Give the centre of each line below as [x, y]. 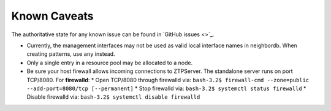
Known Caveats [52, 16]
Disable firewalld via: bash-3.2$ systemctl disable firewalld [113, 97]
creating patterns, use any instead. [71, 54]
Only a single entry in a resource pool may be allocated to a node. [110, 63]
